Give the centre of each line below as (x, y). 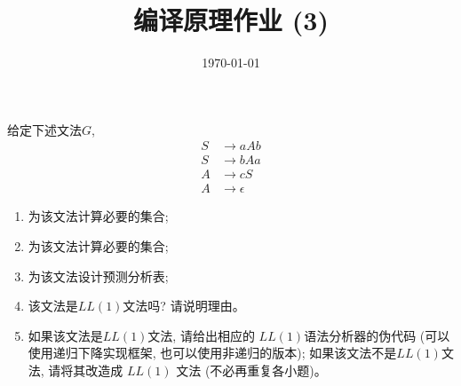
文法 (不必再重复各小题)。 (251, 370)
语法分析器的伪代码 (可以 (377, 335)
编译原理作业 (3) (231, 20)
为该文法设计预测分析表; (98, 276)
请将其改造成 (86, 370)
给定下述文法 (44, 129)
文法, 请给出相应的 (201, 335)
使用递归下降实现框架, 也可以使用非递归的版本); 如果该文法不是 (212, 353)
